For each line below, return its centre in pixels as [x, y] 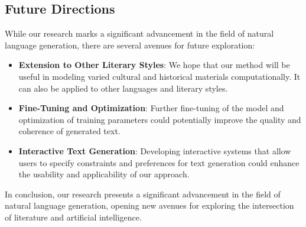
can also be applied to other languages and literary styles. [123, 88]
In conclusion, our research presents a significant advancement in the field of [143, 194]
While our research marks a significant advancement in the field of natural [139, 33]
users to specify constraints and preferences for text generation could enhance [159, 162]
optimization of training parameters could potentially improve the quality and [160, 119]
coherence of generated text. [69, 131]
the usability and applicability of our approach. [104, 174]
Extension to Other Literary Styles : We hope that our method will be [154, 65]
